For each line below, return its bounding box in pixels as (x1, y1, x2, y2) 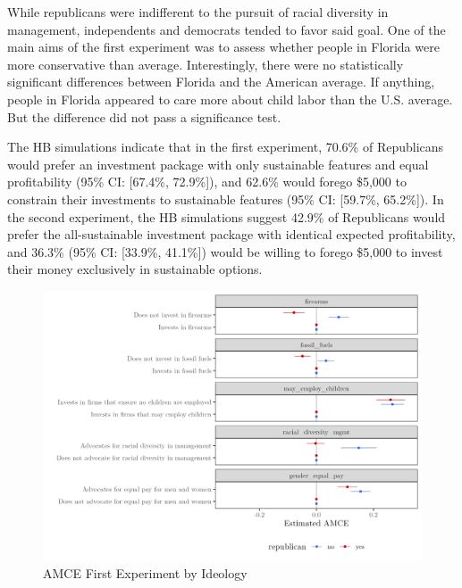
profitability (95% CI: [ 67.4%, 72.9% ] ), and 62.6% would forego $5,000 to (7, 172, 407, 191)
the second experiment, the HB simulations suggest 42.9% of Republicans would (7, 207, 446, 226)
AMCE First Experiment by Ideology (43, 564, 248, 583)
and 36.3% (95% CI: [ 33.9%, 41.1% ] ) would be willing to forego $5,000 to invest (7, 242, 443, 261)
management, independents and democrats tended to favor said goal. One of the (7, 20, 446, 38)
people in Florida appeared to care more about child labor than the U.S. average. (7, 89, 453, 108)
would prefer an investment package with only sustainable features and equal (7, 154, 429, 173)
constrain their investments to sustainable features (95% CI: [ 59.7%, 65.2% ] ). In (7, 189, 444, 208)
